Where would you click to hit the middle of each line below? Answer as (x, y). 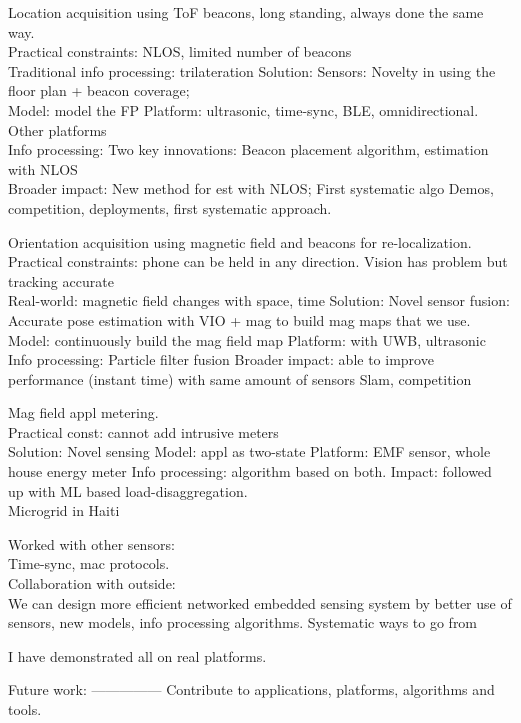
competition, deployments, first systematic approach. (170, 207)
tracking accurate (61, 280)
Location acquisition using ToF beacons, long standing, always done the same (246, 12)
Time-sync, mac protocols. (89, 563)
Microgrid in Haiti (64, 510)
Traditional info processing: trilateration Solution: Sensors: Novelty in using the (252, 70)
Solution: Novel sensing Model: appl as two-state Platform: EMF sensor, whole (249, 451)
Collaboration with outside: (92, 583)
